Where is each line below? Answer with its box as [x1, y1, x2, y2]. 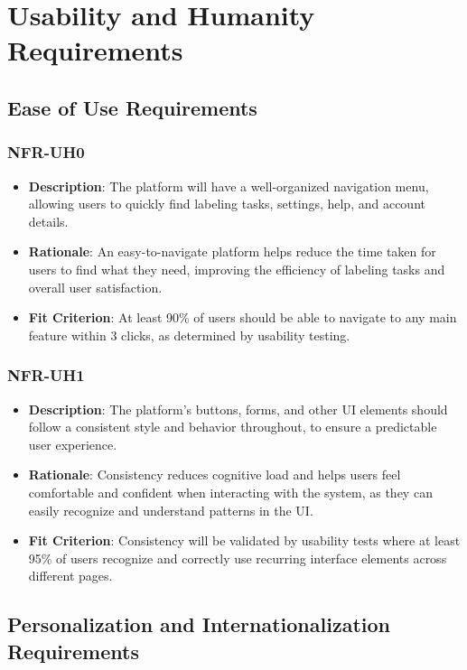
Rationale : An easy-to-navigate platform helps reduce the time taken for [28, 242, 436, 261]
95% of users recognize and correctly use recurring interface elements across [28, 548, 447, 567]
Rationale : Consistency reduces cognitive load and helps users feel [28, 465, 401, 484]
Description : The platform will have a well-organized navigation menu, [28, 176, 429, 195]
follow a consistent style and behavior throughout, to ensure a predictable [28, 417, 437, 436]
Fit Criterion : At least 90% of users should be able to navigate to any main [28, 308, 457, 327]
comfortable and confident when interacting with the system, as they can [28, 482, 433, 501]
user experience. [28, 434, 117, 453]
